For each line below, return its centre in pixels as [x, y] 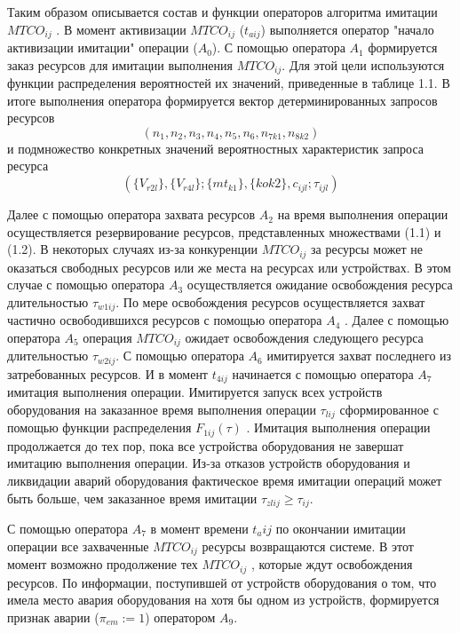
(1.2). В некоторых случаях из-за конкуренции [132, 249]
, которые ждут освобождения [332, 564]
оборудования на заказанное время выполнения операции [162, 409]
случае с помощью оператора [86, 285]
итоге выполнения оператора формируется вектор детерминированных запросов [222, 100]
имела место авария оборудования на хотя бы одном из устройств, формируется [223, 600]
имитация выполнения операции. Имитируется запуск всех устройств [195, 392]
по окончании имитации [341, 529]
